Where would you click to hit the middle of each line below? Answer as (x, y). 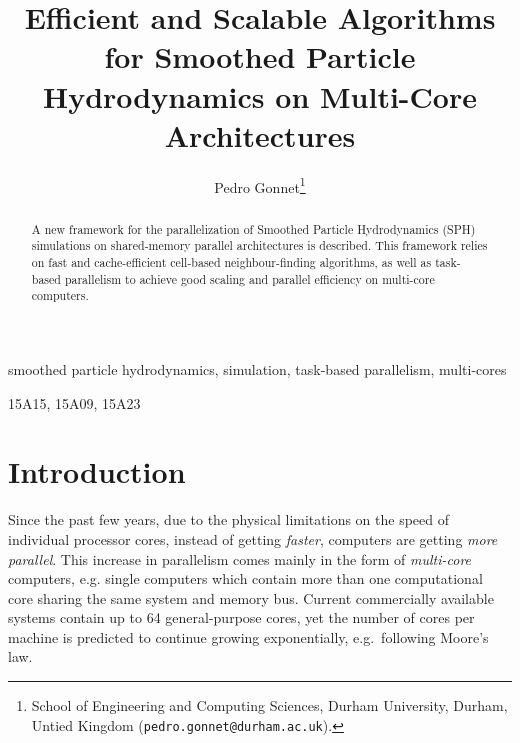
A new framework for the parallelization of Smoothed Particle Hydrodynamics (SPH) (253, 228)
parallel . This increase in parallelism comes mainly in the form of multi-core (240, 558)
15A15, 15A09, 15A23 (74, 402)
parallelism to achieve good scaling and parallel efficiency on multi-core (249, 278)
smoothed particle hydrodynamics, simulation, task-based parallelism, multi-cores (257, 369)
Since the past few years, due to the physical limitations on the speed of (229, 519)
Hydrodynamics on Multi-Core (260, 95)
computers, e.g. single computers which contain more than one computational (245, 578)
